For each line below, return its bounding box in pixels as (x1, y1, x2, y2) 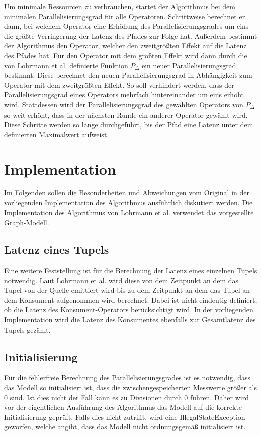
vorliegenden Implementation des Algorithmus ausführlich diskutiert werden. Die (4, 197, 253, 208)
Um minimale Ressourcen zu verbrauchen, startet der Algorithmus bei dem (4, 1, 235, 11)
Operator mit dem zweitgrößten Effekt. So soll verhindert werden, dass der (4, 79, 234, 90)
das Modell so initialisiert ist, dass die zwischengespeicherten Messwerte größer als (4, 382, 257, 392)
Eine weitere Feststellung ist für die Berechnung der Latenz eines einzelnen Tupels (4, 265, 257, 276)
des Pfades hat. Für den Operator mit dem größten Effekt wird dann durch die (4, 50, 247, 60)
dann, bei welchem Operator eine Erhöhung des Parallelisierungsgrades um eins (4, 21, 249, 31)
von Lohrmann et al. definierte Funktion (4, 60, 128, 70)
